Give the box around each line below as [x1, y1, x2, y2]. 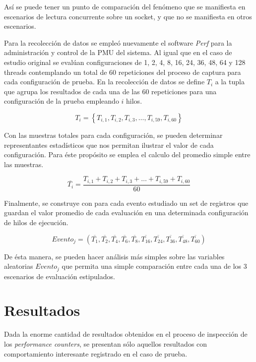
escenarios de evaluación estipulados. [4, 271, 115, 281]
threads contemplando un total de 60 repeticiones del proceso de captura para [4, 66, 241, 77]
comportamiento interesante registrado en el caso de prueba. [4, 348, 188, 359]
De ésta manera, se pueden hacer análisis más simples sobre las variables [4, 251, 225, 261]
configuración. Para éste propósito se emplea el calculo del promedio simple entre [4, 149, 251, 160]
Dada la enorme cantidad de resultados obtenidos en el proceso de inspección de [4, 329, 248, 339]
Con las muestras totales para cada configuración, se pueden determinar [4, 129, 223, 140]
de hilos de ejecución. [4, 217, 68, 227]
